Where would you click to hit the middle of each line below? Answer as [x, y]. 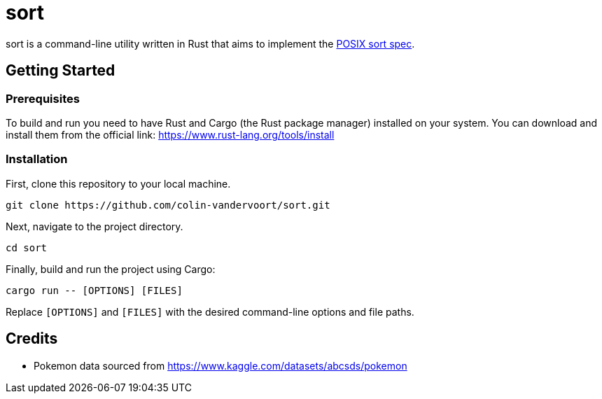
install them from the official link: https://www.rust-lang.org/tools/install [170, 134]
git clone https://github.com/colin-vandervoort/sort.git [168, 205]
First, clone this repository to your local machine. [118, 183]
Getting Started [61, 71]
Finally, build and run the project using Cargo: [111, 269]
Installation [37, 159]
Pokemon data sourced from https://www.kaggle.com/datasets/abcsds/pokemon [220, 365]
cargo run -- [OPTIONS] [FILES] [94, 290]
